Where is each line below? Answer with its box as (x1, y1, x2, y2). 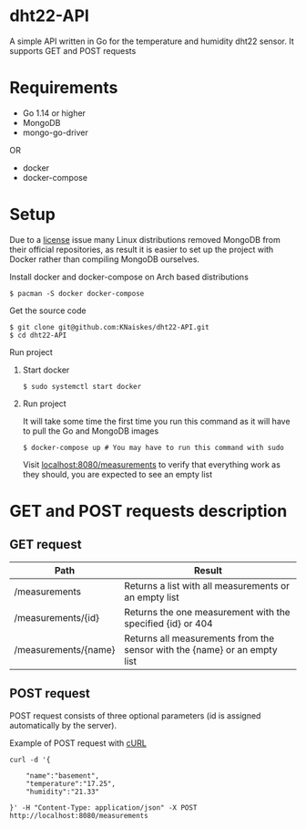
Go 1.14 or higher (22, 107, 87, 119)
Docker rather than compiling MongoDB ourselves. (9, 253, 200, 265)
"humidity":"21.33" (25, 787, 100, 796)
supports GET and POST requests (9, 45, 137, 56)
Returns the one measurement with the (124, 605, 291, 618)
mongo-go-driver (22, 127, 88, 138)
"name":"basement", (25, 771, 100, 781)
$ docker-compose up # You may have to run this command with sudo (22, 443, 284, 452)
